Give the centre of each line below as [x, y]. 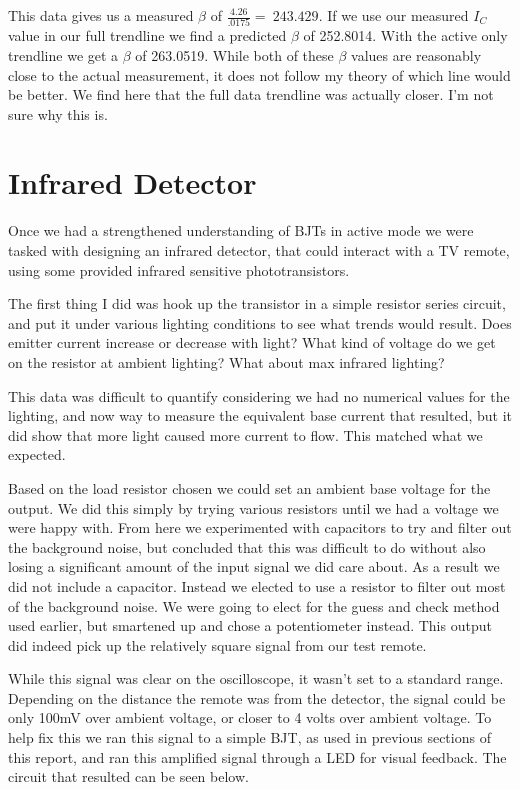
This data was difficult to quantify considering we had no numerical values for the [259, 395]
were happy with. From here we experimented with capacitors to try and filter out [260, 527]
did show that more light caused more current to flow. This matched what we [245, 434]
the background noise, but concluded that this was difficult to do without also [247, 546]
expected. [37, 454]
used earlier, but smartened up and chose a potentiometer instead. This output [250, 625]
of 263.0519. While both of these [234, 54]
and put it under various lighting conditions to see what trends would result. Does [260, 322]
